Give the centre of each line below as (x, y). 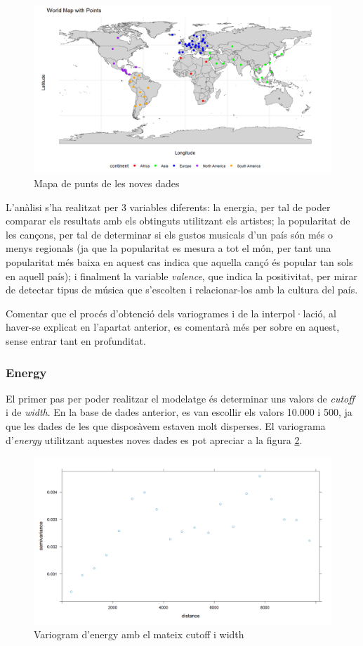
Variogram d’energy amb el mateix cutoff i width (139, 634)
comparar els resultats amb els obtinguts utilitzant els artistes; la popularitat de (178, 221)
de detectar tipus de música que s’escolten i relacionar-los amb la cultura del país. (182, 290)
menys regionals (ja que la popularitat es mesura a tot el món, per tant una (169, 248)
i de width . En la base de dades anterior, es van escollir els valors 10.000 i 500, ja (179, 412)
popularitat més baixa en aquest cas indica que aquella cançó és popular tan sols (179, 262)
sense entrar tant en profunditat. (76, 341)
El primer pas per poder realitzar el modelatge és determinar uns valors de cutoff (180, 398)
